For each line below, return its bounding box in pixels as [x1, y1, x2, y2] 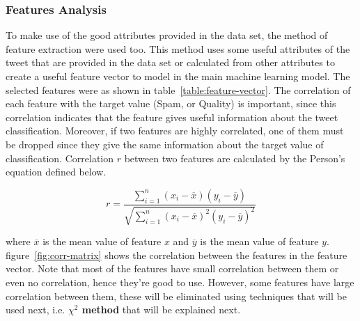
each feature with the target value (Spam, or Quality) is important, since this [6, 96, 336, 111]
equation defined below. [6, 164, 107, 179]
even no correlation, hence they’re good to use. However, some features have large [6, 274, 354, 289]
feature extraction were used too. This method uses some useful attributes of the [6, 41, 350, 56]
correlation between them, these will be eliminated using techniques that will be [6, 288, 347, 303]
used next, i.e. [6, 302, 65, 317]
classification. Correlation [6, 150, 114, 165]
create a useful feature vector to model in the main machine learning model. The [6, 69, 350, 83]
